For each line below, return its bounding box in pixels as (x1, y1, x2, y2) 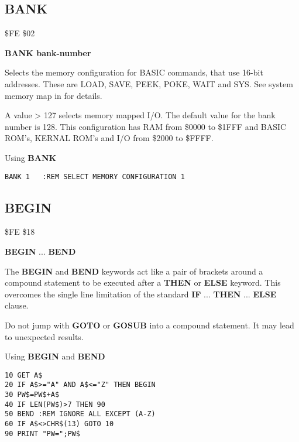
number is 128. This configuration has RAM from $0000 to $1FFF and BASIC (5, 120, 287, 132)
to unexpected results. (5, 330, 84, 342)
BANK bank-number (5, 46, 91, 59)
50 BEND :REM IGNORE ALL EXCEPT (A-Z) (5, 410, 156, 419)
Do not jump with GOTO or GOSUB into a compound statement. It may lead (5, 318, 294, 331)
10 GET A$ (5, 371, 43, 379)
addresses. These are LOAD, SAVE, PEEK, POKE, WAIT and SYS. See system (5, 77, 293, 90)
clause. (5, 299, 29, 311)
